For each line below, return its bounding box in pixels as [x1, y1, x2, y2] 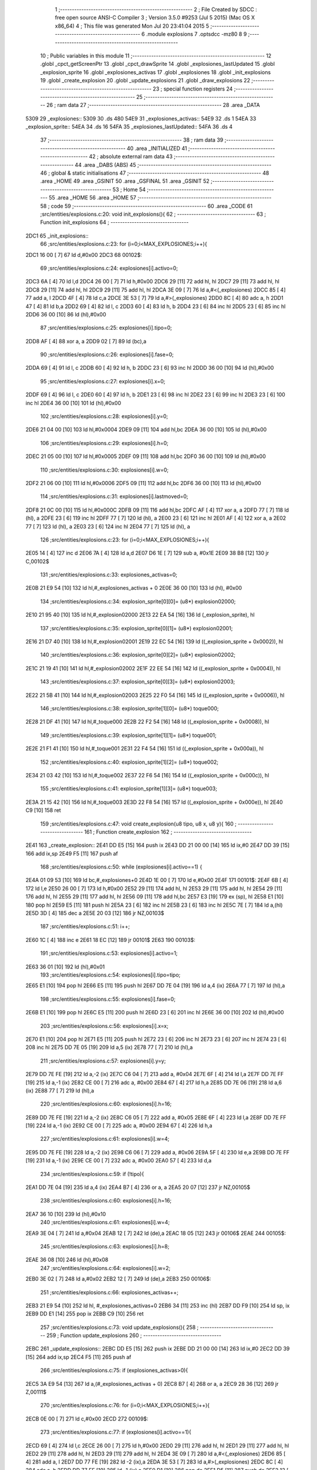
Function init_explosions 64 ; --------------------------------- [40, 219, 189, 226]
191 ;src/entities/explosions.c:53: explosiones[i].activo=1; [40, 950, 178, 957]
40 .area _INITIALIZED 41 [126, 145, 187, 152]
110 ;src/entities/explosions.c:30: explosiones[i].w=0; [40, 466, 169, 473]
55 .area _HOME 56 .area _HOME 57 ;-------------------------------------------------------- [49, 194, 272, 201]
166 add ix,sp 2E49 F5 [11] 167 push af [25, 850, 119, 857]
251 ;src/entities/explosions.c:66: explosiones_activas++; [40, 1288, 179, 1296]
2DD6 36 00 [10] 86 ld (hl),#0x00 [25, 310, 107, 318]
